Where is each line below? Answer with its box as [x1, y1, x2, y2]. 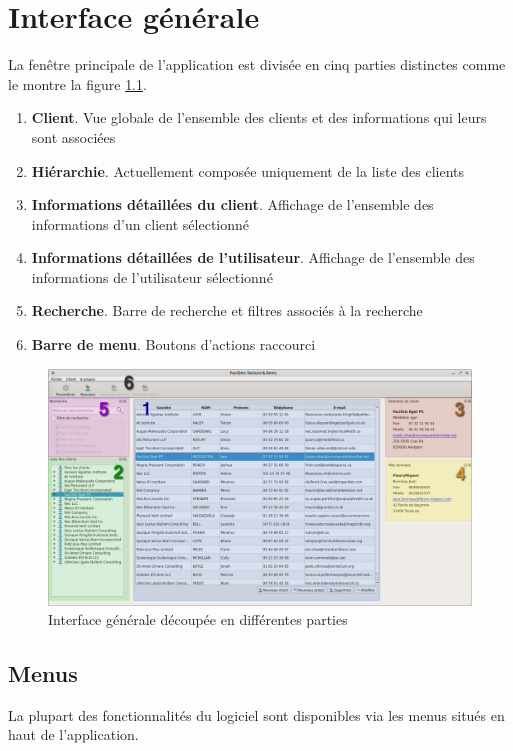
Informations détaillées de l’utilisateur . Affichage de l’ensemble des [31, 247, 475, 268]
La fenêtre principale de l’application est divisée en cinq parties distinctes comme [8, 54, 506, 75]
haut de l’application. [8, 724, 139, 745]
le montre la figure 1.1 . [8, 73, 147, 94]
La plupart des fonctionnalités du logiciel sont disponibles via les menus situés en [8, 704, 505, 725]
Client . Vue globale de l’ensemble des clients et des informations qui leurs [31, 107, 487, 128]
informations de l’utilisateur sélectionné [31, 266, 273, 287]
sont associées [31, 126, 116, 147]
